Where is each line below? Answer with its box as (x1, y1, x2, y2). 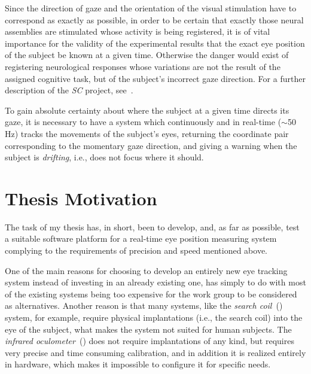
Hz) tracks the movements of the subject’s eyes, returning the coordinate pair (5, 127, 289, 139)
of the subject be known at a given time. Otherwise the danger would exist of (5, 48, 289, 61)
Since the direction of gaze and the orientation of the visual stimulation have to (5, 2, 297, 14)
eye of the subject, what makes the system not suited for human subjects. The (5, 323, 292, 335)
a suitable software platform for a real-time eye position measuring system (5, 232, 277, 245)
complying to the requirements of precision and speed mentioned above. (5, 244, 268, 257)
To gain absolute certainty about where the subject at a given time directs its (5, 104, 289, 116)
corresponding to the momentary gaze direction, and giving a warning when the (5, 139, 297, 151)
